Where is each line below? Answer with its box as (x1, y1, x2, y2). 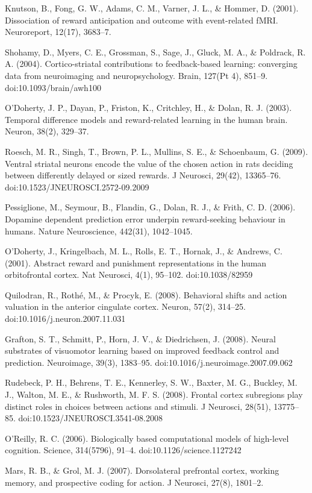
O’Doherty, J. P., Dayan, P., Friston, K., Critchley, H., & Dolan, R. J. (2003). (5, 101, 292, 114)
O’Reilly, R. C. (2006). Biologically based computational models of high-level (5, 432, 289, 444)
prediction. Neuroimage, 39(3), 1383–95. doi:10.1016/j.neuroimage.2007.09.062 (5, 356, 293, 368)
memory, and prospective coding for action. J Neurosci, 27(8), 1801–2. (5, 476, 264, 488)
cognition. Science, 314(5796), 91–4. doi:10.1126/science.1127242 (5, 444, 242, 456)
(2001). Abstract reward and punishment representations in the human (5, 256, 267, 269)
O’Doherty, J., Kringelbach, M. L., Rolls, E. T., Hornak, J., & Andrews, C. (5, 245, 282, 257)
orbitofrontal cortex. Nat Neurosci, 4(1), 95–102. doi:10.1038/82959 (5, 268, 253, 281)
